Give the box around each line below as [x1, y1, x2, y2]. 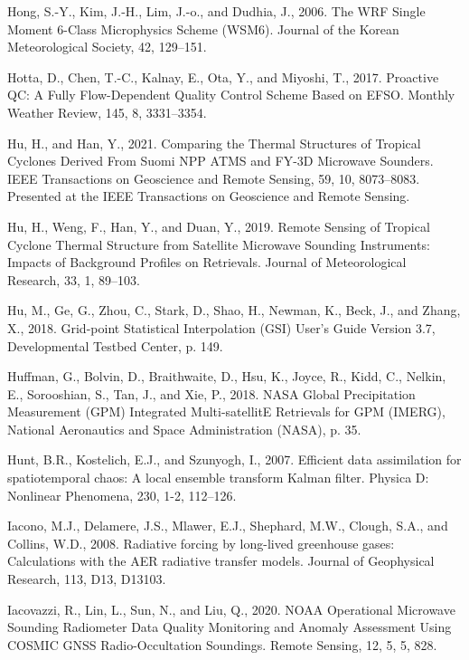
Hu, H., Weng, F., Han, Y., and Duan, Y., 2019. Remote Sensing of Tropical [7, 216, 430, 235]
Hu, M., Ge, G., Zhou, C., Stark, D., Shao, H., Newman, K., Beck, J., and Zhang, [7, 301, 461, 320]
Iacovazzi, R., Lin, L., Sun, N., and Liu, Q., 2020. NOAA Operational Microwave [7, 599, 455, 618]
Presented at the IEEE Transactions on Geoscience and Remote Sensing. [7, 187, 410, 206]
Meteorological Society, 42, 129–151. [7, 37, 207, 56]
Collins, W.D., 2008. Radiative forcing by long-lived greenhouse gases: [7, 533, 395, 552]
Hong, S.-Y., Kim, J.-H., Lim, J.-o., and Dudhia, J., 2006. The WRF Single [7, 2, 426, 20]
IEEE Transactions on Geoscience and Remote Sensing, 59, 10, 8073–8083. [7, 168, 420, 187]
